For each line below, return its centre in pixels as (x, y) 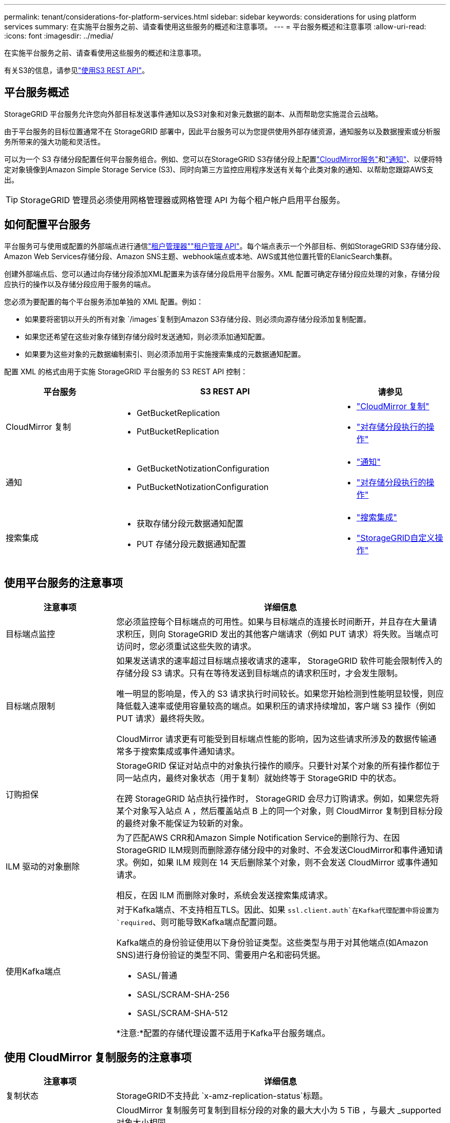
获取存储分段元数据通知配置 (190, 523)
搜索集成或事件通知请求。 (190, 751)
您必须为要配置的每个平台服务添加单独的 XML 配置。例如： (104, 301)
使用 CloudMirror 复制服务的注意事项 (98, 1057)
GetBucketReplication (178, 413)
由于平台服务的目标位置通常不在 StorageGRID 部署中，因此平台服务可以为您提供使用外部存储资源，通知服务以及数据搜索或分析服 (222, 131)
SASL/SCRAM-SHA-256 (183, 994)
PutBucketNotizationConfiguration (203, 487)
